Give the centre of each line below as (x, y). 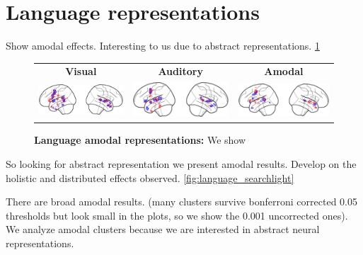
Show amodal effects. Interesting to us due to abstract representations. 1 (163, 46)
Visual (81, 71)
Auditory (180, 71)
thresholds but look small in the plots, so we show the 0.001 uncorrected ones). (177, 215)
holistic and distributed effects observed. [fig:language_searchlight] (150, 177)
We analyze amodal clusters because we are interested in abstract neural (163, 229)
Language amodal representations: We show (140, 140)
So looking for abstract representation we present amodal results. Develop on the (181, 164)
